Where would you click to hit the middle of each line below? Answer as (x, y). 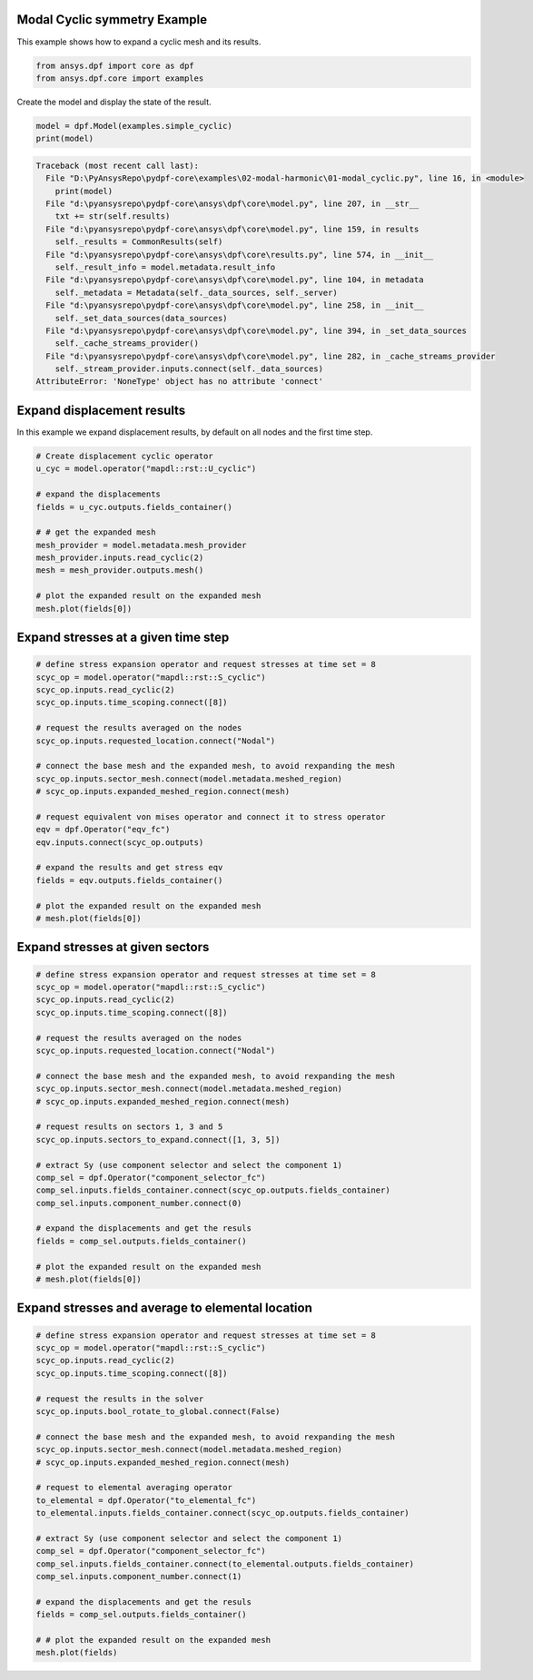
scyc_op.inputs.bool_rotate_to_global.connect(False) (158, 1411)
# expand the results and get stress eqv (129, 868)
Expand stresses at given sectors (113, 947)
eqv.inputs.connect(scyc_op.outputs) (120, 842)
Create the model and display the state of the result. (114, 102)
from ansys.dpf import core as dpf (115, 65)
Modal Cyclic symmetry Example (112, 20)
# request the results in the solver (120, 1399)
